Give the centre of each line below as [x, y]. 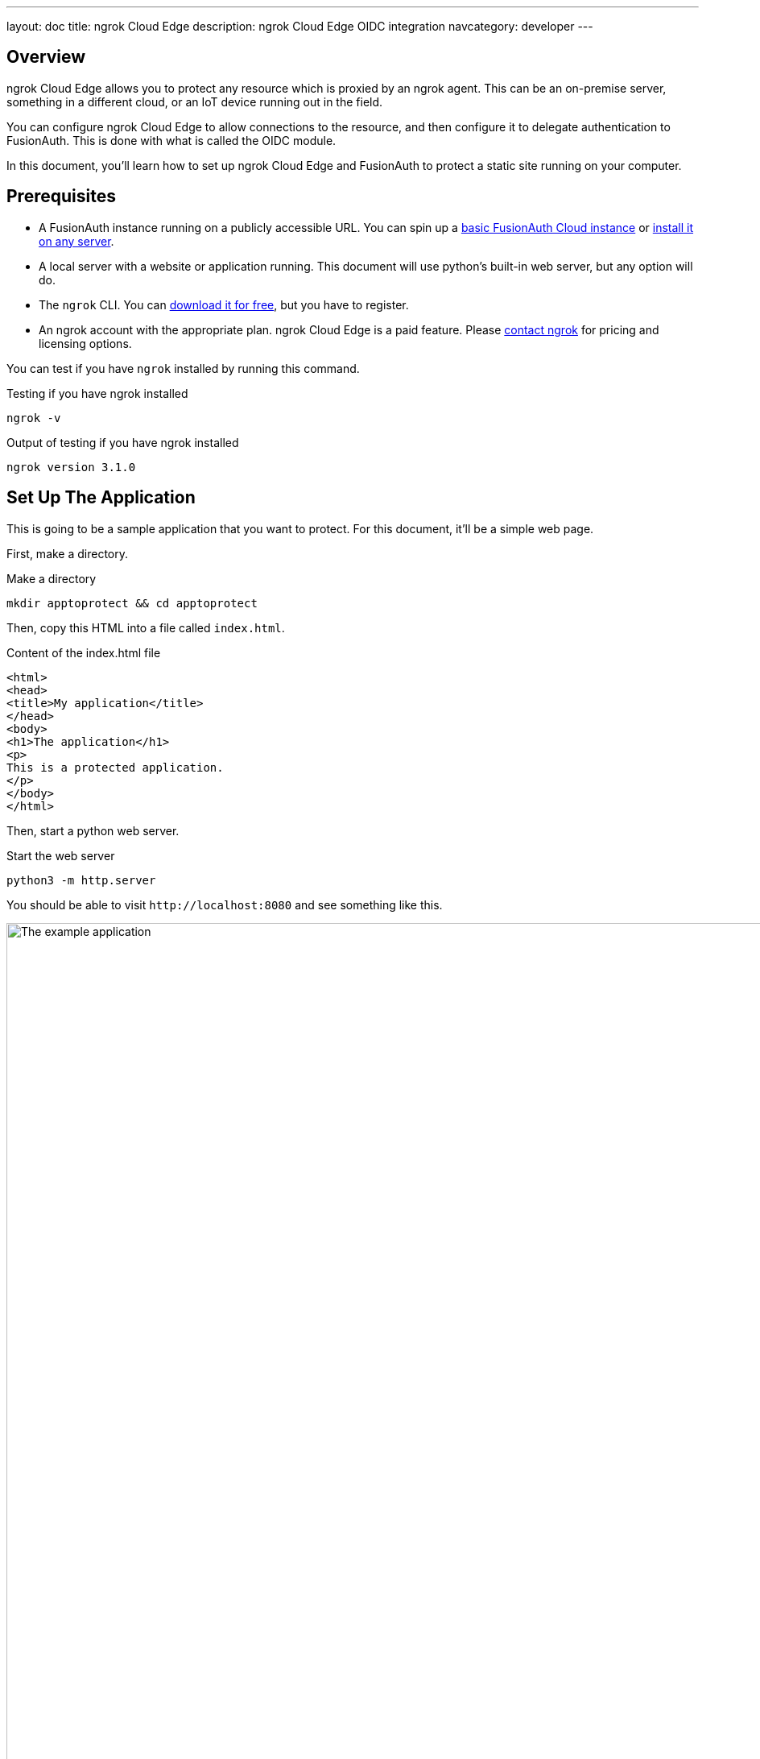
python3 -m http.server [81, 880]
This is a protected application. [115, 767]
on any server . [76, 241]
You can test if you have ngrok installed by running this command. [183, 368]
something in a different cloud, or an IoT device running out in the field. [195, 101]
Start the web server [61, 855]
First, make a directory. [68, 553]
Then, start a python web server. [93, 830]
